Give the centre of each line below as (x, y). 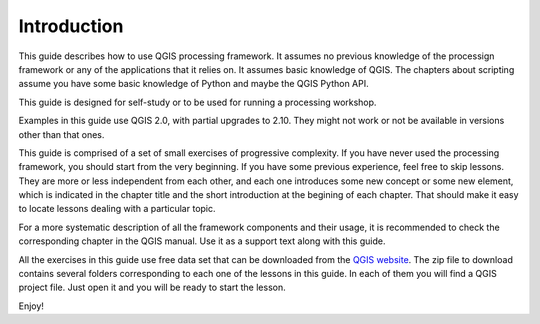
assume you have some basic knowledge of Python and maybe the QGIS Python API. (193, 84)
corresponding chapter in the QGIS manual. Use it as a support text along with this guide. (202, 241)
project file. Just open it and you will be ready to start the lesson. (152, 287)
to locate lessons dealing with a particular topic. (117, 209)
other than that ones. (61, 134)
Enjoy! (31, 306)
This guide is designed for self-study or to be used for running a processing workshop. (197, 102)
